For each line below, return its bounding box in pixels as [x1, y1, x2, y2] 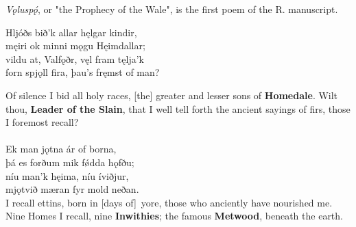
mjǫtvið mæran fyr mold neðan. [5, 182, 139, 196]
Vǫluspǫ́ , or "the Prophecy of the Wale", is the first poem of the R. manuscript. [5, 2, 338, 16]
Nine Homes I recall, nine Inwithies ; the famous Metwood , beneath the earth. [5, 209, 343, 223]
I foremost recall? [5, 115, 79, 129]
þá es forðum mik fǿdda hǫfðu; [5, 155, 134, 169]
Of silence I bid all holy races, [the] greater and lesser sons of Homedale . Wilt [5, 88, 338, 102]
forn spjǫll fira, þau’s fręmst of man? [5, 65, 160, 79]
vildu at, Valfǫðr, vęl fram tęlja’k [5, 51, 144, 66]
